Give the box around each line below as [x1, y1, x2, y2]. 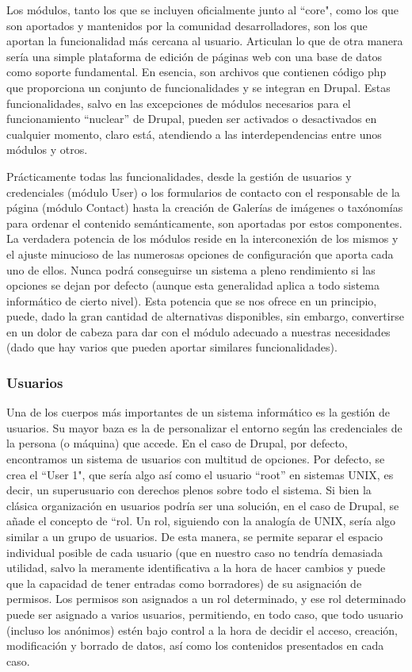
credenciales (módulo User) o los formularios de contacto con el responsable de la [6, 183, 400, 200]
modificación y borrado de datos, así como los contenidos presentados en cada [6, 637, 384, 654]
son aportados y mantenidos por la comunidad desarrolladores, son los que [6, 17, 368, 33]
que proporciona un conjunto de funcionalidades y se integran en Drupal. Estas [6, 79, 391, 95]
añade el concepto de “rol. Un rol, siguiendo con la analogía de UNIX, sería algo [6, 513, 396, 529]
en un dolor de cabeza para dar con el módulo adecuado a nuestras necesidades [6, 323, 391, 340]
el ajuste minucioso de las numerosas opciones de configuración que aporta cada [6, 245, 394, 262]
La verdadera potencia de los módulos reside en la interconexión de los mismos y [6, 230, 399, 247]
